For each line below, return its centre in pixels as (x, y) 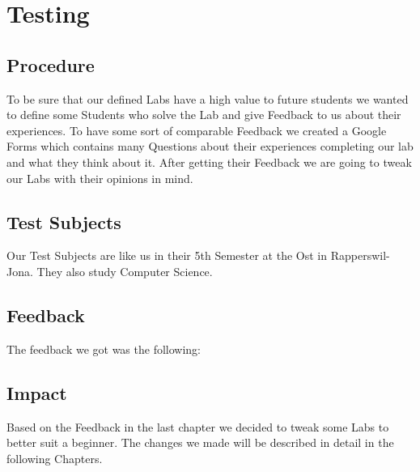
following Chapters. (55, 458)
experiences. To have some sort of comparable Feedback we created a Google (197, 130)
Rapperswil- (360, 255)
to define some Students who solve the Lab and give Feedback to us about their (204, 115)
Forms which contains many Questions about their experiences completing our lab (210, 146)
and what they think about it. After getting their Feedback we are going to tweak (209, 162)
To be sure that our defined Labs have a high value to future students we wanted (208, 98)
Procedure (51, 64)
